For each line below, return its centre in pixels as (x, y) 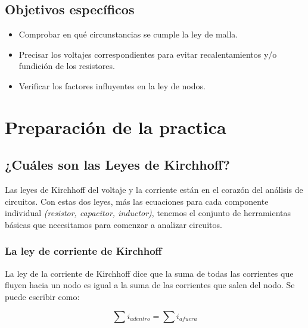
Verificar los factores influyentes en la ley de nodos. (112, 85)
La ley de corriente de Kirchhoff (83, 251)
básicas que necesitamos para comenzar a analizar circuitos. (113, 224)
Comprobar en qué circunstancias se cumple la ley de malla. (128, 34)
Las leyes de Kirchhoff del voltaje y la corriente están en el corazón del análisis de (154, 190)
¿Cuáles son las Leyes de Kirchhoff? (117, 165)
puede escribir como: (42, 296)
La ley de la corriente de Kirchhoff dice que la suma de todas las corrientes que (149, 273)
